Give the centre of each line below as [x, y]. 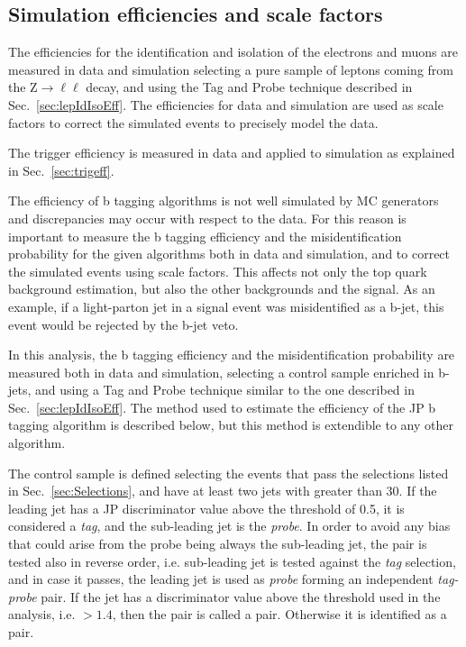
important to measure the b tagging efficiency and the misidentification [205, 236]
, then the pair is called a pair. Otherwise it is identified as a [279, 614]
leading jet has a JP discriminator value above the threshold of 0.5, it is [206, 508]
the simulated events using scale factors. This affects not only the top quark [218, 271]
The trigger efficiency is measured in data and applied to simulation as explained [232, 153]
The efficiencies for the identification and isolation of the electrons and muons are [233, 52]
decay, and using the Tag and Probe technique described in [249, 87]
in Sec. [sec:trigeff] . [61, 170]
